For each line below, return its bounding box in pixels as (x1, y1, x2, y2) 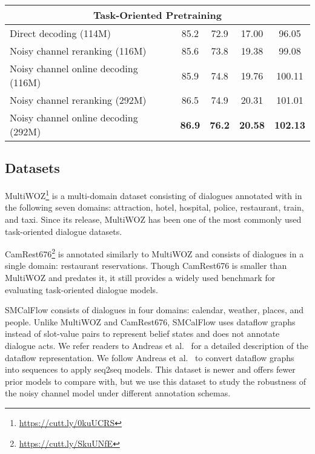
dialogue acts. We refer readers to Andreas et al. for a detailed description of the (5, 339, 308, 352)
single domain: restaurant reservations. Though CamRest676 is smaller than (5, 259, 287, 272)
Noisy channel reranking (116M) (10, 44, 147, 58)
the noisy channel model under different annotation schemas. (5, 387, 231, 399)
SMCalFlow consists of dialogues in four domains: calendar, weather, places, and (5, 303, 304, 316)
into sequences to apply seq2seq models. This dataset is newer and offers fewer (5, 363, 296, 376)
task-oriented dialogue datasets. (5, 225, 122, 237)
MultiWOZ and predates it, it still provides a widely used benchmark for (5, 271, 276, 284)
